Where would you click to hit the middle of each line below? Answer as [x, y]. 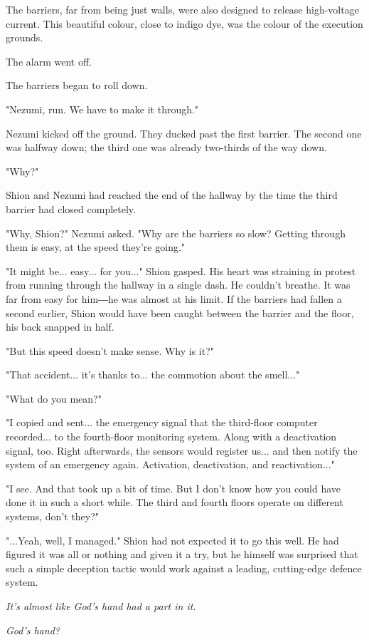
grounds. [25, 37]
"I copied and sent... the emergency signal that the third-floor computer [162, 422]
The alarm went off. [49, 61]
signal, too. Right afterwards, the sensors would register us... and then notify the [182, 450]
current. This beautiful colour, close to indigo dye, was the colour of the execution [184, 23]
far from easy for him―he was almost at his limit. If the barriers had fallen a [174, 298]
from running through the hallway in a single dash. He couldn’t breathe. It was [178, 285]
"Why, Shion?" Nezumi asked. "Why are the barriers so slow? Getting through [176, 233]
